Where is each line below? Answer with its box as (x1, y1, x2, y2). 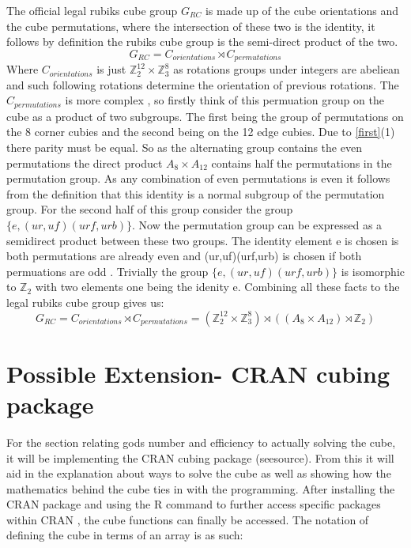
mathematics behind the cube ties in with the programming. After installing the (6, 480, 395, 497)
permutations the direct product (6, 154, 163, 171)
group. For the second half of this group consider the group (6, 201, 293, 217)
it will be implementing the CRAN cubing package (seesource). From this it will (6, 449, 394, 466)
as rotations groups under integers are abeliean (173, 61, 400, 77)
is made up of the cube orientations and (205, 2, 398, 18)
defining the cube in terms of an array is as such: (6, 527, 243, 543)
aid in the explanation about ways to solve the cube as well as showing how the (6, 465, 391, 482)
